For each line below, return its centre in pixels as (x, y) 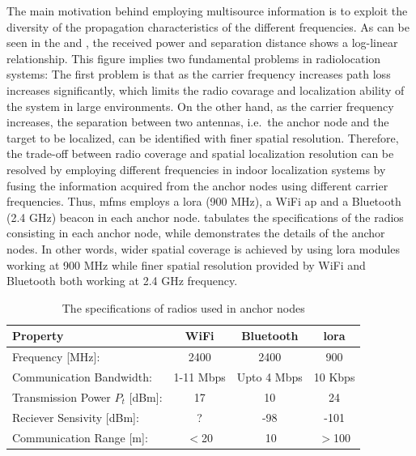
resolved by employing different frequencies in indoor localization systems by (196, 169)
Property (38, 336)
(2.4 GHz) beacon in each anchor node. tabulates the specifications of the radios (205, 217)
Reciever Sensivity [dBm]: (76, 417)
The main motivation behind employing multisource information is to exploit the (207, 11)
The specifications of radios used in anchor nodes (183, 307)
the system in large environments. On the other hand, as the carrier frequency (200, 106)
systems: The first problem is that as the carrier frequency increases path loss (199, 74)
